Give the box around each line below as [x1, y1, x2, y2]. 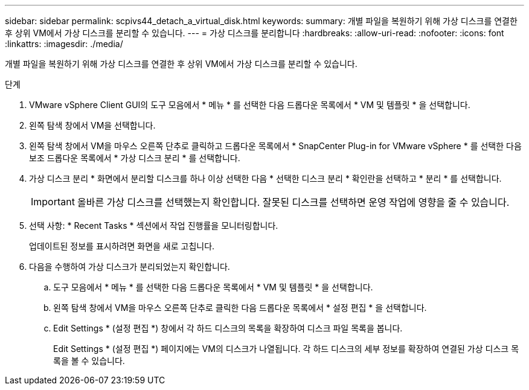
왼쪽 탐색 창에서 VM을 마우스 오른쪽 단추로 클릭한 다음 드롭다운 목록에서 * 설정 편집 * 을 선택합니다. [53, 302, 427, 313]
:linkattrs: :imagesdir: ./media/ [5, 39, 123, 49]
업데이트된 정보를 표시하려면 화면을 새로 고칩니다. [29, 241, 215, 251]
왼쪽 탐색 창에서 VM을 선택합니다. [29, 120, 156, 130]
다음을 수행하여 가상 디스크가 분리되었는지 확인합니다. [29, 261, 230, 272]
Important [31, 196, 75, 208]
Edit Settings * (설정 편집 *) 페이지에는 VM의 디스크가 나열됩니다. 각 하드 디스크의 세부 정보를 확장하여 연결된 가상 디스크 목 [53, 344, 519, 354]
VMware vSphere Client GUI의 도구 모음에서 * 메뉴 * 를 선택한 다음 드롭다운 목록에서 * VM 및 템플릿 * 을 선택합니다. [29, 100, 470, 110]
